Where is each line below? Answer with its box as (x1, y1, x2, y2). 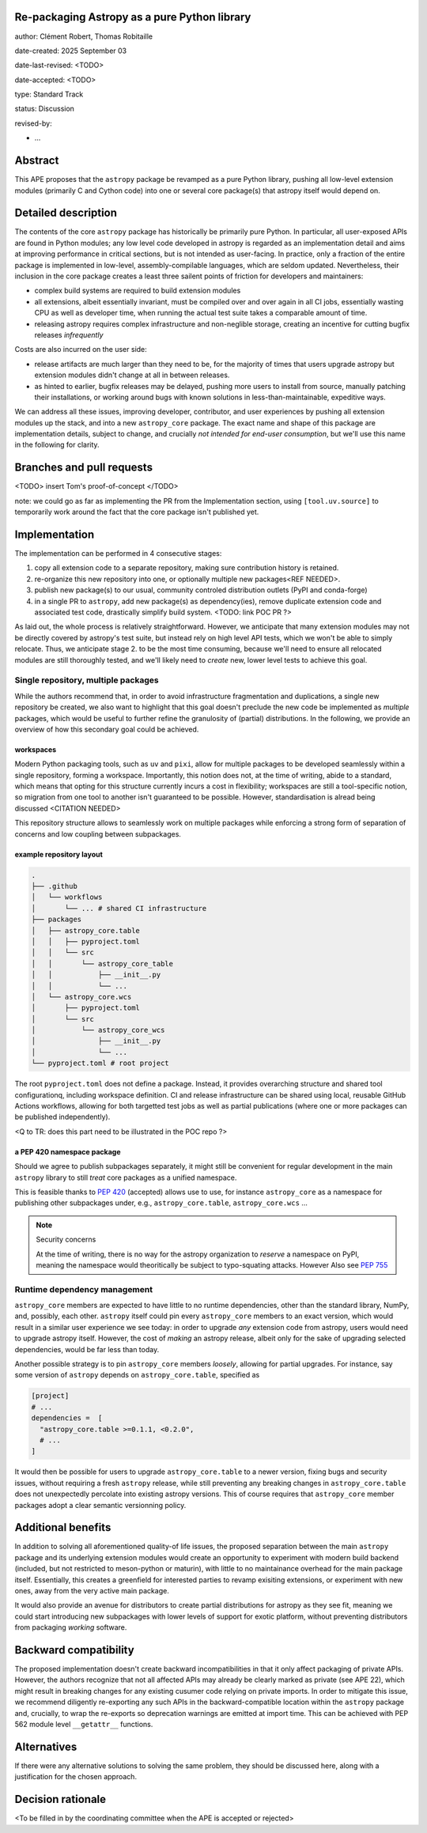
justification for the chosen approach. (14, 1772, 138, 1782)
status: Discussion (14, 104, 75, 114)
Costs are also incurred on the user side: (14, 345, 148, 354)
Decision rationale (14, 1793, 107, 1806)
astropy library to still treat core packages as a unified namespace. (14, 1173, 237, 1182)
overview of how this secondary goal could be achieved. (14, 724, 199, 734)
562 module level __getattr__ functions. (14, 1720, 153, 1729)
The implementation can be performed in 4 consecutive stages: (14, 549, 222, 558)
